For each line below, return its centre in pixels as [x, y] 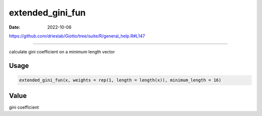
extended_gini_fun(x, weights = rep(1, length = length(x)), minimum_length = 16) [120, 80]
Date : [15, 27]
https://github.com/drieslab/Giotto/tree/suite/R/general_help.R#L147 [77, 36]
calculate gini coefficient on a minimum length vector [62, 52]
